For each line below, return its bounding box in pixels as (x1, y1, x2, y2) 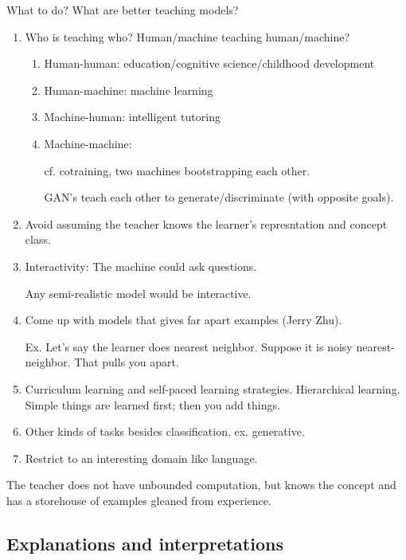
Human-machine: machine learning (44, 81, 213, 98)
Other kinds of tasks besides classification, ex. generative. (25, 423, 305, 440)
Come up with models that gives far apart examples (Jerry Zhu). (25, 311, 342, 328)
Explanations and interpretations (6, 531, 283, 555)
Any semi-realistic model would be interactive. (25, 284, 252, 301)
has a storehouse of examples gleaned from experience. (6, 491, 271, 508)
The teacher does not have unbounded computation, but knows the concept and (6, 476, 396, 493)
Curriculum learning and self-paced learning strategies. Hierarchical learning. (25, 380, 400, 397)
